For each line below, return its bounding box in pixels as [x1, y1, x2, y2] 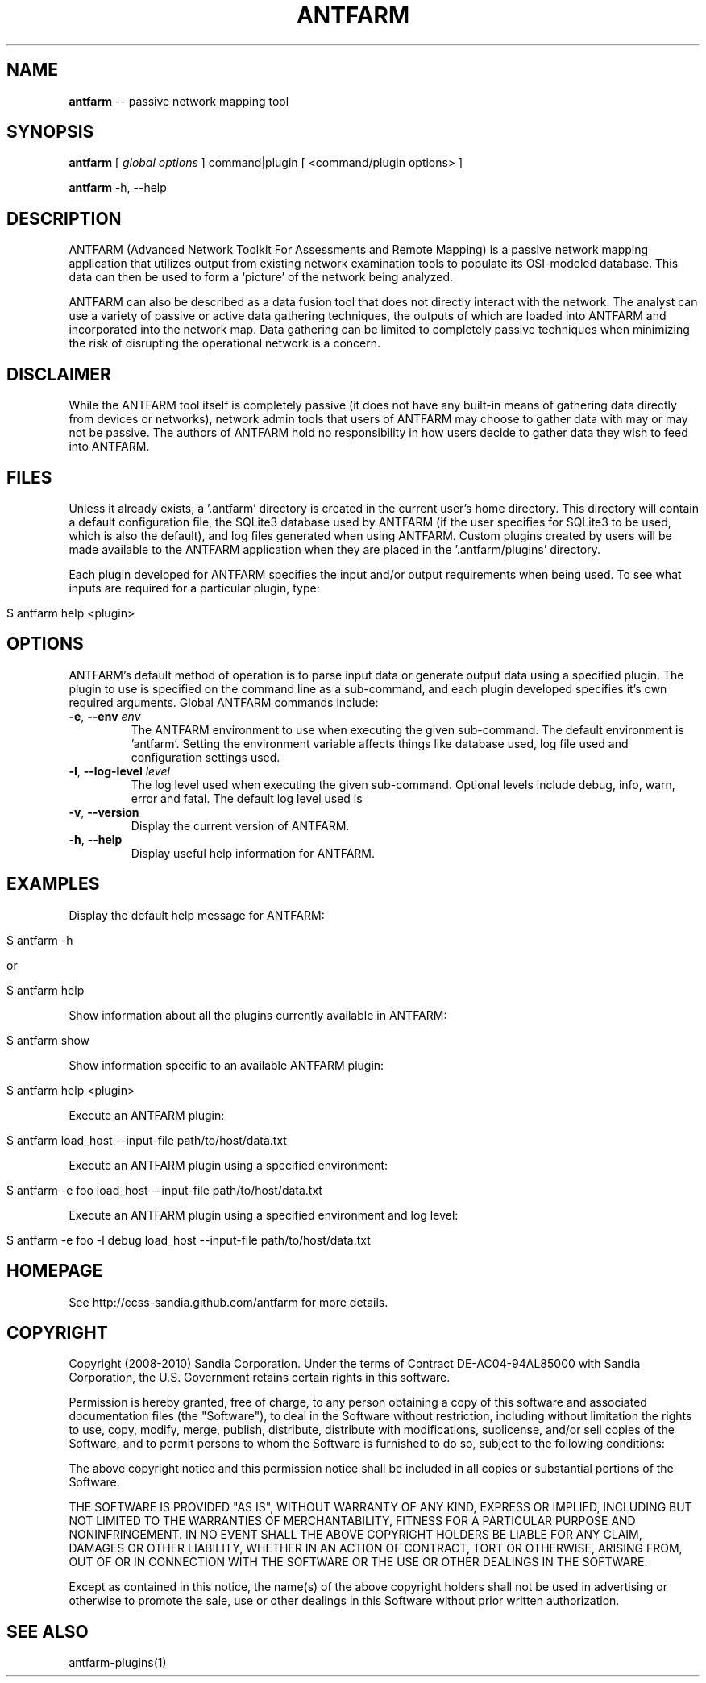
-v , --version [69, 804, 139, 819]
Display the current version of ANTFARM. [131, 818, 350, 833]
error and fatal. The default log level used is [131, 791, 363, 805]
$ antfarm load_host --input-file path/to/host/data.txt [6, 1132, 287, 1147]
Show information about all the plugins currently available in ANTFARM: [69, 1008, 447, 1022]
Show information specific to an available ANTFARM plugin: [69, 1058, 384, 1072]
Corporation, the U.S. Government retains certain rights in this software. [69, 1370, 451, 1385]
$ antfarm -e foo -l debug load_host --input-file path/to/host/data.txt [6, 1232, 371, 1247]
